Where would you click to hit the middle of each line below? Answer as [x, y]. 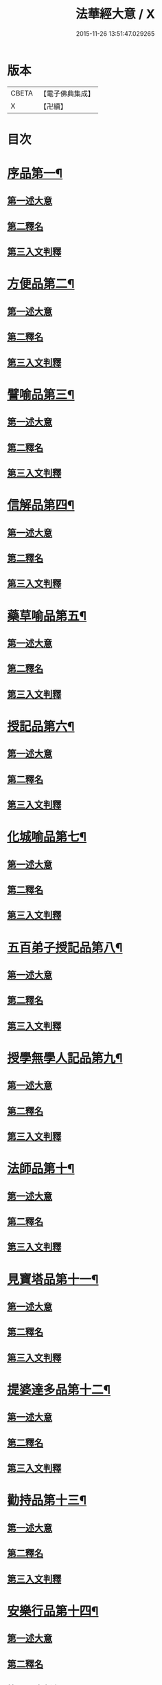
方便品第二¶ [41, 284]
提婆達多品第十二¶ [59, 1390]
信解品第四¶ [41, 505]
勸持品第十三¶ [47, 1500]
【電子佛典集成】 [67, 93]
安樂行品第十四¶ [53, 1611]
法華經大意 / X [115, 14]
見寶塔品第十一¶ [53, 1279]
